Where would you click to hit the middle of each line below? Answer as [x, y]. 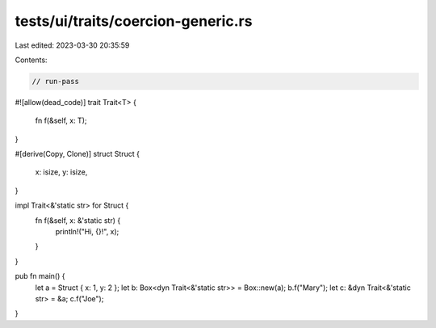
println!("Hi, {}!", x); [87, 232]
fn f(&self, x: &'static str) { [78, 220]
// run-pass [56, 81]
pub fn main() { [40, 276]
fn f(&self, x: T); [61, 120]
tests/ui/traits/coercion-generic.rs [134, 21]
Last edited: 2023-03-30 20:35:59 [72, 45]
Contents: [31, 60]
